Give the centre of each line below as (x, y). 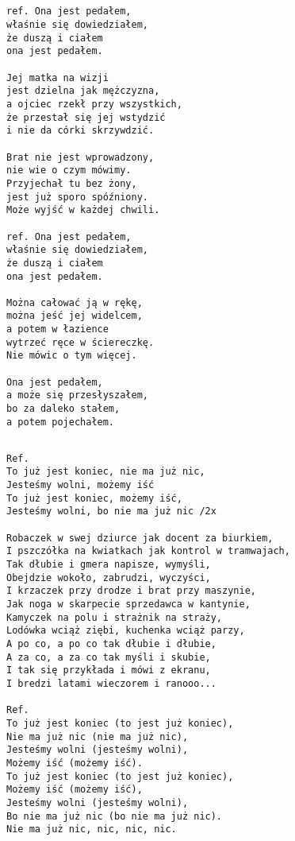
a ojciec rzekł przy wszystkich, (94, 104)
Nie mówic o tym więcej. (72, 356)
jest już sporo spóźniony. (77, 197)
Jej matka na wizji (57, 78)
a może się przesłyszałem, (77, 395)
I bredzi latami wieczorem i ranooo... (111, 683)
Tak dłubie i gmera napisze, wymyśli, (109, 565)
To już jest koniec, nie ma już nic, (106, 472)
